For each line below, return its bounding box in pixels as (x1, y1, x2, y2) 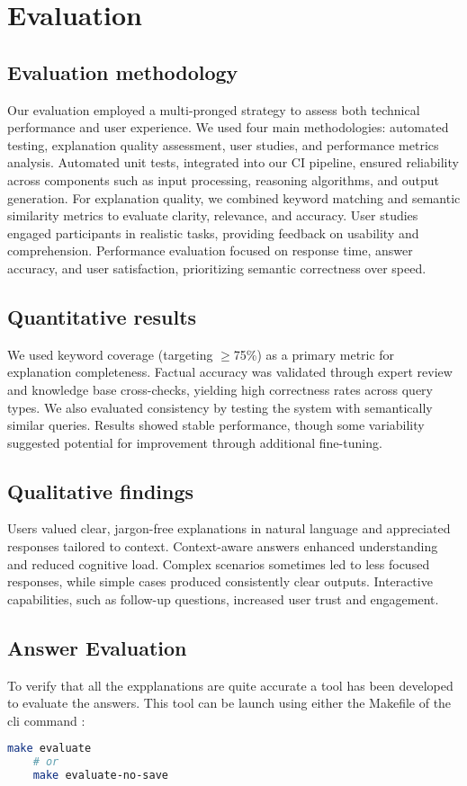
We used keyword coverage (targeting (7, 344, 213, 363)
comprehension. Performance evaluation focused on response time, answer (7, 241, 413, 260)
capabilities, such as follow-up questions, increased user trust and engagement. (7, 589, 439, 608)
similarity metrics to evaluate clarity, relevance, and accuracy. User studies (7, 206, 418, 225)
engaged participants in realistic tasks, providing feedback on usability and (7, 223, 419, 242)
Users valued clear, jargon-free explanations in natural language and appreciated (7, 519, 451, 538)
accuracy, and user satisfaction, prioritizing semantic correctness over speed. (7, 258, 427, 277)
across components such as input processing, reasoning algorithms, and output (7, 170, 439, 189)
